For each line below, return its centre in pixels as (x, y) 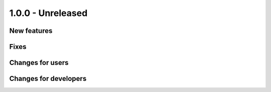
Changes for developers (48, 79)
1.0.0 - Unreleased (48, 13)
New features (31, 31)
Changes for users (39, 63)
